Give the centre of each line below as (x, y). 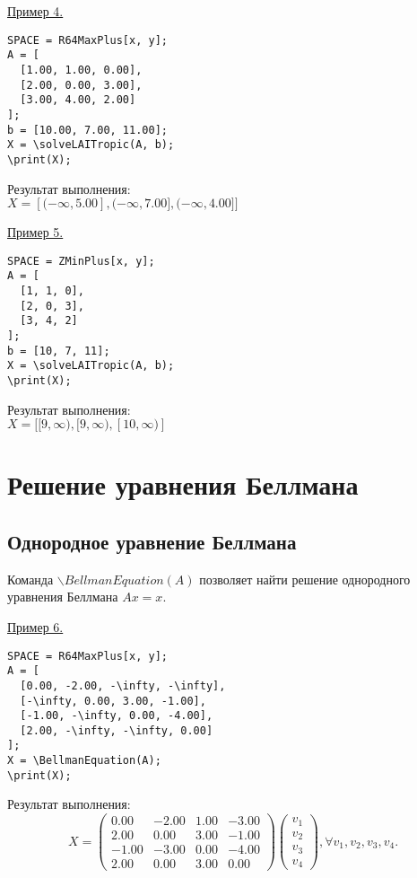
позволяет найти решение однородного (305, 579)
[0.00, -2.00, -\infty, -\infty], (123, 685)
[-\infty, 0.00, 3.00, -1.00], (113, 701)
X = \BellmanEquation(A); (84, 761)
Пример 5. (35, 232)
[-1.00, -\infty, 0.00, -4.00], (117, 716)
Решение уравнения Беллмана (183, 484)
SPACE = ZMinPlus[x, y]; (81, 261)
